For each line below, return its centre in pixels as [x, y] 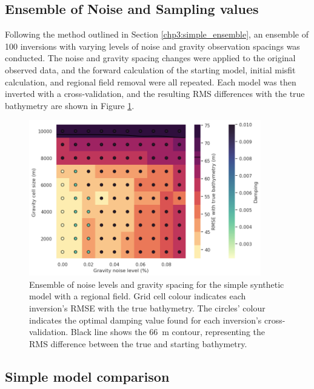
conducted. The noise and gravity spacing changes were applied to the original [150, 58]
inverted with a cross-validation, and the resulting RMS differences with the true [155, 94]
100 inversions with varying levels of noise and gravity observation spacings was [152, 46]
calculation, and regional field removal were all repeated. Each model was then [151, 81]
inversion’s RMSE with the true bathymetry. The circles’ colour [147, 308]
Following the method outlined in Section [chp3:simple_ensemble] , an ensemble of [157, 34]
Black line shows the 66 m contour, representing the [168, 332]
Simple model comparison [87, 376]
